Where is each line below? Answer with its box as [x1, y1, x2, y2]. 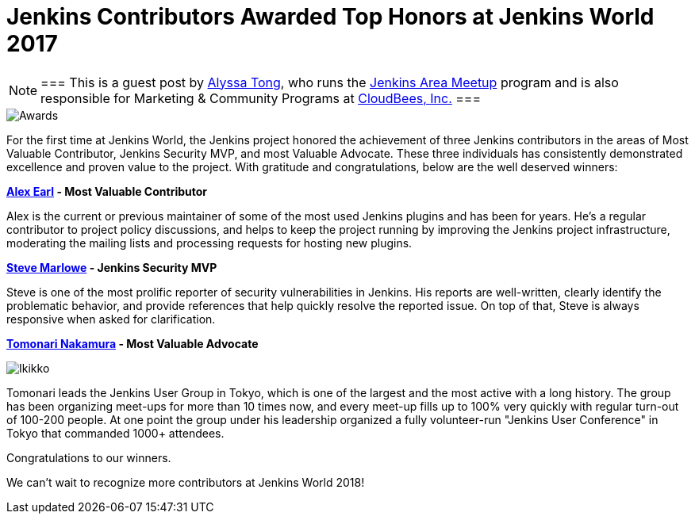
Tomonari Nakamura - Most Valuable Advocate [6, 336, 259, 350]
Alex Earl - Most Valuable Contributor [6, 184, 208, 198]
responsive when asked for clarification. [6, 312, 216, 326]
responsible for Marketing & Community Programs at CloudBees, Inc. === [40, 90, 482, 106]
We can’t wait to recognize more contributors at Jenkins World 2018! [6, 475, 365, 489]
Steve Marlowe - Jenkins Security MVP [6, 260, 217, 274]
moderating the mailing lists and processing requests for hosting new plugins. [6, 235, 413, 250]
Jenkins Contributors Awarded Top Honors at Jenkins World [6, 3, 655, 30]
